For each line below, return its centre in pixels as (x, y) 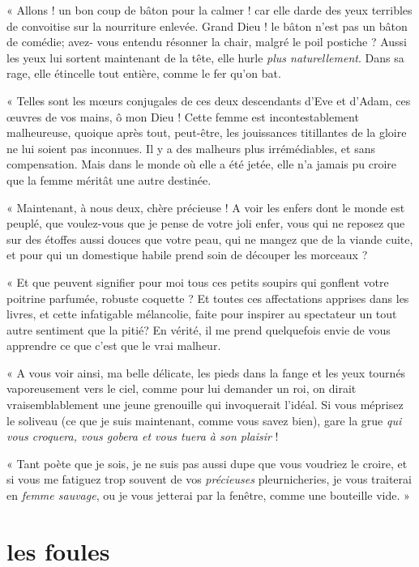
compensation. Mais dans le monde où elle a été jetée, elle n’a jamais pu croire (201, 164)
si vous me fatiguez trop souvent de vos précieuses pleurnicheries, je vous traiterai (209, 479)
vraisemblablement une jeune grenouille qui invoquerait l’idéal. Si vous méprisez (205, 405)
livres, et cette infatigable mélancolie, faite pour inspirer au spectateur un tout (202, 314)
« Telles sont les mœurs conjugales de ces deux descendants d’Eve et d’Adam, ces (209, 100)
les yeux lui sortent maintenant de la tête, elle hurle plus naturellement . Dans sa (205, 57)
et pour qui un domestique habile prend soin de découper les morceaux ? (187, 255)
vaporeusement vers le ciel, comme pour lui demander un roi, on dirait (182, 388)
